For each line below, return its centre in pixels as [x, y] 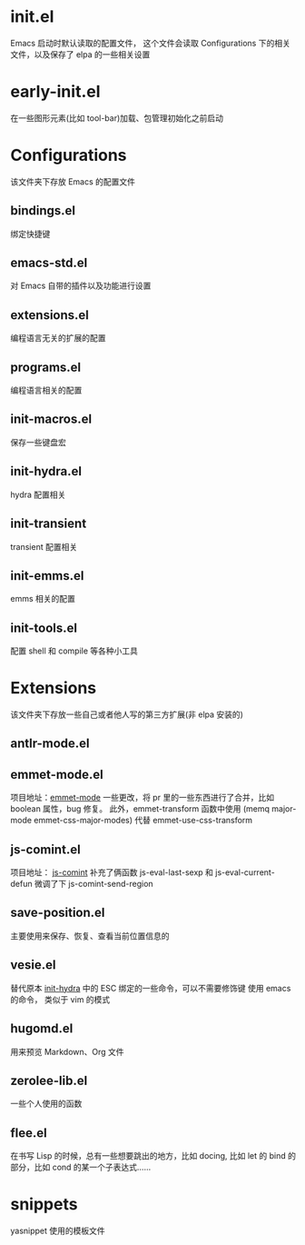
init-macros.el [51, 419]
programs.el [46, 367]
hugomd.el [42, 1029]
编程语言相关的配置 [46, 390]
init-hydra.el [46, 471]
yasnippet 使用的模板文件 [58, 1231]
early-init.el [55, 92]
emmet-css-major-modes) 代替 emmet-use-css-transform [143, 821]
